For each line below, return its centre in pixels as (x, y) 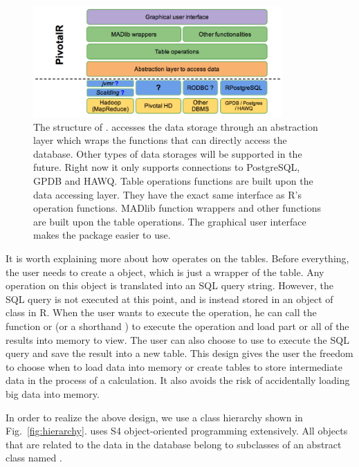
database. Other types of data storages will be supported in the (168, 153)
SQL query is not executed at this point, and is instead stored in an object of (169, 299)
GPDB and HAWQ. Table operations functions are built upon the (173, 181)
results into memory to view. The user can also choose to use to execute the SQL (177, 339)
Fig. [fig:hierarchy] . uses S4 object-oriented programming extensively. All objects (177, 431)
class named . (34, 458)
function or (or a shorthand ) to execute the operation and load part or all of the (177, 326)
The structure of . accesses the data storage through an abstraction (176, 126)
